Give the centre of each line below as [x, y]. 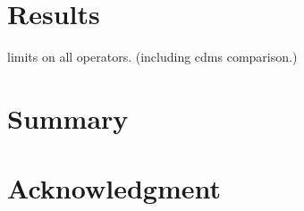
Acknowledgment [114, 188]
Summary [68, 118]
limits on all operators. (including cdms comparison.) [152, 57]
